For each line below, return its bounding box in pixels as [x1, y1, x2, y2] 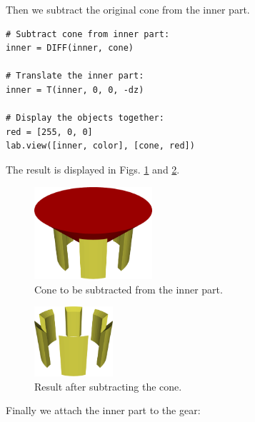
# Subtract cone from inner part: [6, 29, 170, 39]
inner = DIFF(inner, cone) [6, 43, 134, 54]
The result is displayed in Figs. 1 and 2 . [6, 161, 180, 176]
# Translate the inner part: [6, 71, 144, 81]
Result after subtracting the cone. [34, 378, 182, 393]
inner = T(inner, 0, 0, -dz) [6, 84, 144, 95]
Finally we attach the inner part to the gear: [6, 403, 201, 418]
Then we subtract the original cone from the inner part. [6, 2, 250, 16]
